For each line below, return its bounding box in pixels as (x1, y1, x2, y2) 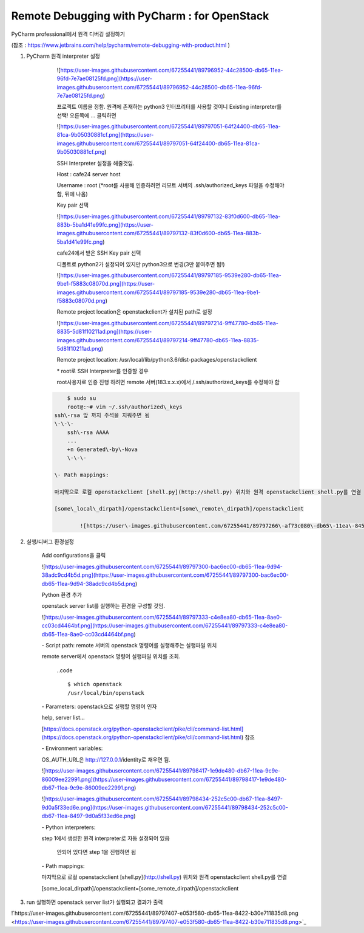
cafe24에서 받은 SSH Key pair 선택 (56, 249, 141, 256)
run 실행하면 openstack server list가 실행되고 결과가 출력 (26, 898, 163, 906)
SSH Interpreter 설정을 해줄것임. (56, 159, 135, 167)
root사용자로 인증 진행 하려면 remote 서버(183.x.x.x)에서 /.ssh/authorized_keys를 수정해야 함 (56, 379, 280, 386)
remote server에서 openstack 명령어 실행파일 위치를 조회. (41, 653, 181, 660)
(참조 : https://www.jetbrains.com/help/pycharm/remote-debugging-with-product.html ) (11, 41, 231, 49)
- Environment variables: (41, 745, 103, 752)
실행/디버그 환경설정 (26, 538, 74, 545)
